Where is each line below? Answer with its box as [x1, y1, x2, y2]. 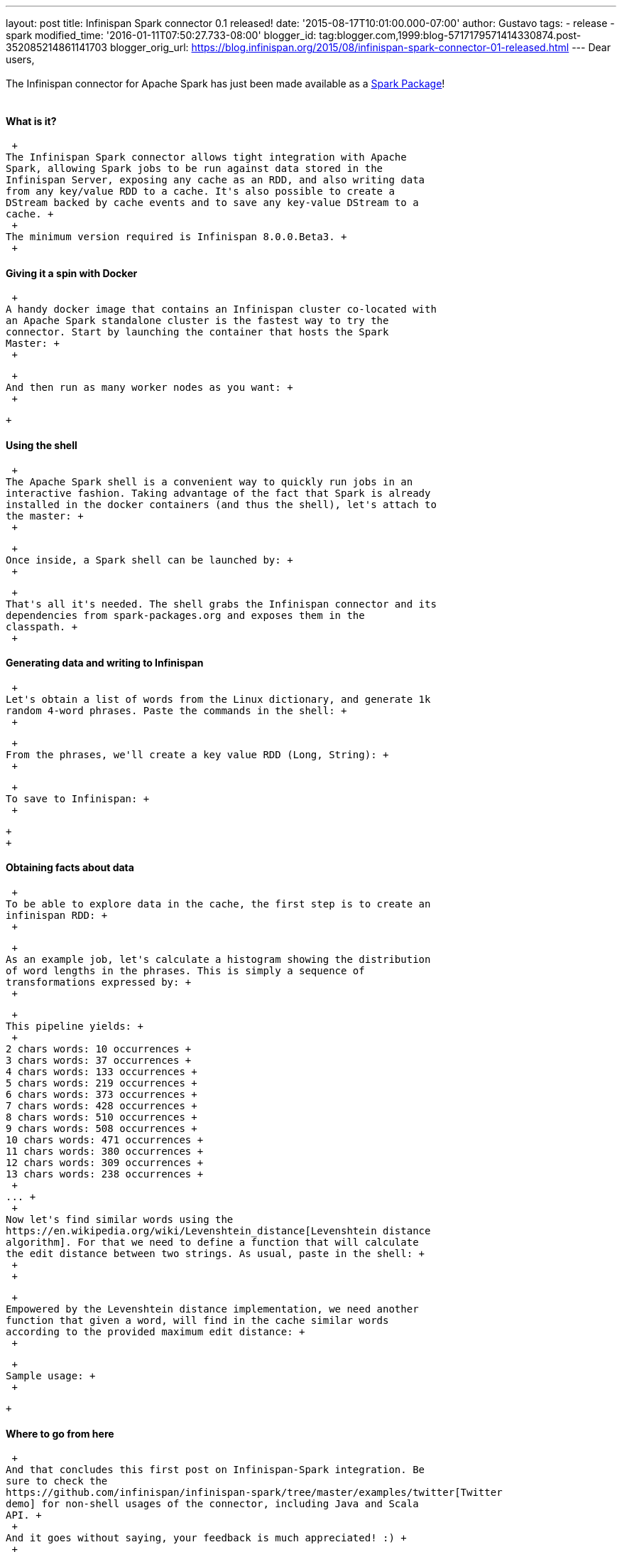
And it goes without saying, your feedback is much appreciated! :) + [6, 1532, 407, 1544]
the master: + [6, 510, 84, 522]
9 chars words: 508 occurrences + [6, 1123, 197, 1135]
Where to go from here [6, 1427, 114, 1440]
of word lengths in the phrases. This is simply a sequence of [6, 965, 365, 977]
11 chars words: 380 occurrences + [6, 1146, 204, 1158]
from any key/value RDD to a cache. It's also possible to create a [6, 185, 395, 198]
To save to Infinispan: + [6, 792, 150, 804]
